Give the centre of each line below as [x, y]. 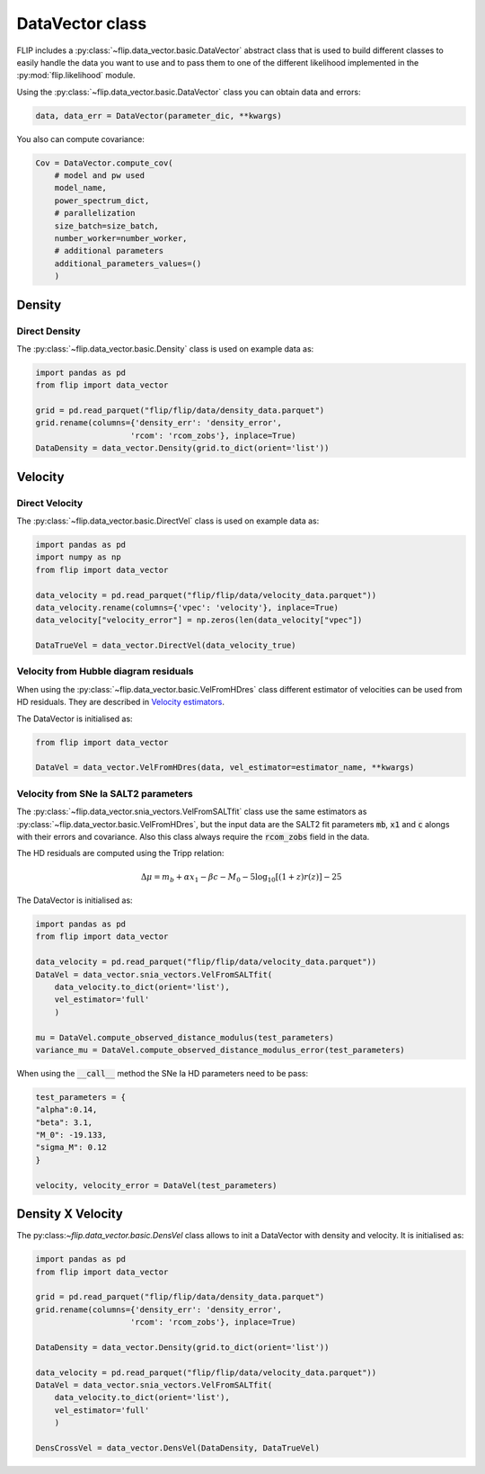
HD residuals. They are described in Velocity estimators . [120, 702]
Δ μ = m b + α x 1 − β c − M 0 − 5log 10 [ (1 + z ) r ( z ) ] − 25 [241, 878]
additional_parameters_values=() [128, 264]
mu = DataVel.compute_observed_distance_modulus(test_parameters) [185, 1037]
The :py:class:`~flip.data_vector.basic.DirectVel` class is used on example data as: [168, 521]
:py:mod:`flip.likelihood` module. [76, 76]
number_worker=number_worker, [121, 239]
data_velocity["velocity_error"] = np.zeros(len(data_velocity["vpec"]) [199, 620]
